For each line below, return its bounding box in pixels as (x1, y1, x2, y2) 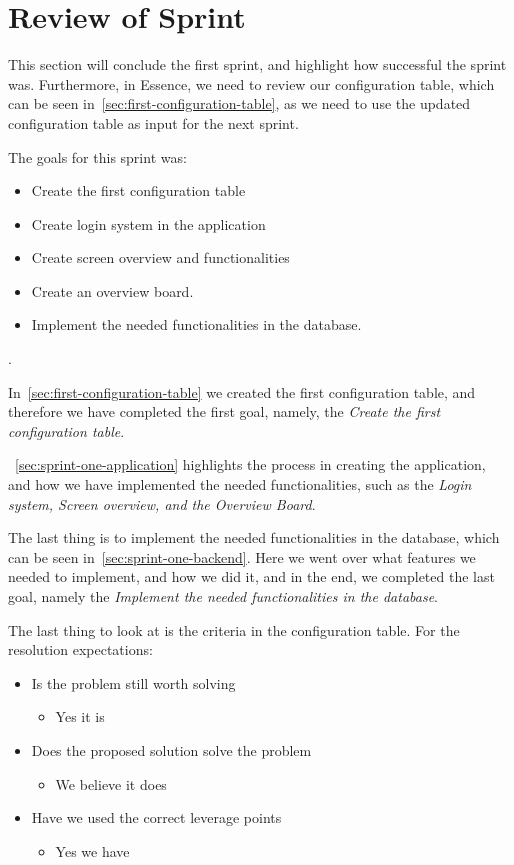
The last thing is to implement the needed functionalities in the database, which (8, 527, 500, 548)
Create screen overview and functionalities (31, 247, 290, 268)
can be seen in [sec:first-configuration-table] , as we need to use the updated (8, 93, 471, 114)
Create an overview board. (31, 280, 194, 301)
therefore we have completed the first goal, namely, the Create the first (8, 401, 441, 422)
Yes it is (55, 706, 105, 727)
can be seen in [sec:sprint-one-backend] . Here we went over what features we (8, 546, 476, 567)
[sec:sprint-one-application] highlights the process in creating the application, (15, 454, 486, 475)
